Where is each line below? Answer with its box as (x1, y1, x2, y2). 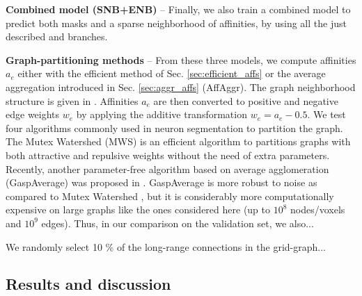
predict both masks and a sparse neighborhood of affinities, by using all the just (6, 15, 347, 30)
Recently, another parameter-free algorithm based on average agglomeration (6, 161, 329, 176)
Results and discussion (6, 273, 171, 295)
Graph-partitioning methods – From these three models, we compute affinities (6, 52, 356, 67)
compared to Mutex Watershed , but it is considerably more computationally (6, 188, 334, 203)
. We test (307, 107, 346, 122)
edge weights (6, 107, 60, 122)
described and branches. (6, 29, 108, 44)
